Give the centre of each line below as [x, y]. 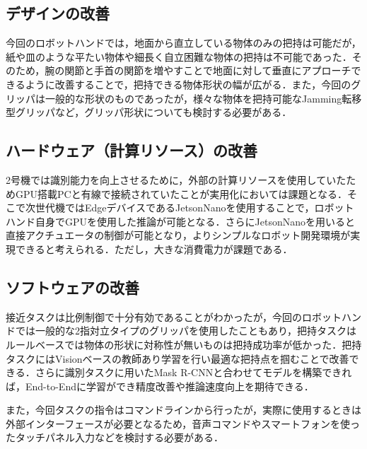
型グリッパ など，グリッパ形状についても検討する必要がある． [149, 112]
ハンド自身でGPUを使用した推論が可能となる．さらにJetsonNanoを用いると [181, 221]
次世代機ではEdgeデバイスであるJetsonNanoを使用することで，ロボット [190, 208]
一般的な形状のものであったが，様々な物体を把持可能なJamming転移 [203, 98]
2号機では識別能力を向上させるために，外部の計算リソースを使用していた [176, 179]
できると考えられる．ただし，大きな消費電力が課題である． [154, 249]
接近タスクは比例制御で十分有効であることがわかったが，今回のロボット [174, 316]
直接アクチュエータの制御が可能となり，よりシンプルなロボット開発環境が [178, 235]
